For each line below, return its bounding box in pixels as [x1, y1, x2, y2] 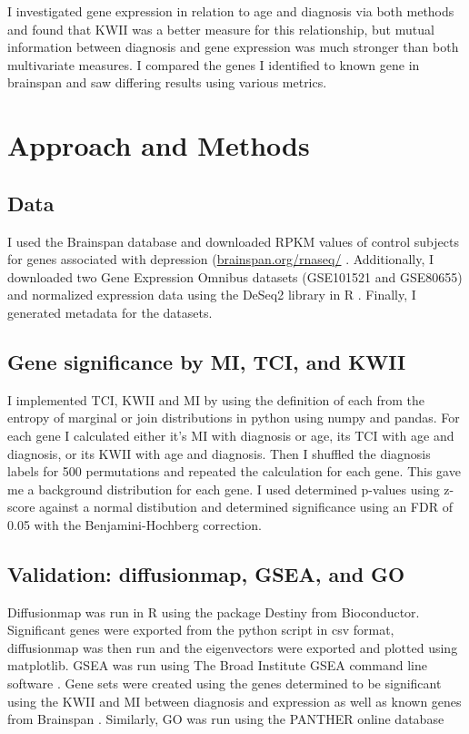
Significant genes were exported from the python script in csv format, [7, 620, 394, 639]
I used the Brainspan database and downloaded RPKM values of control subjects [7, 231, 459, 250]
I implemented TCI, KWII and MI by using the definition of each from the [7, 390, 425, 409]
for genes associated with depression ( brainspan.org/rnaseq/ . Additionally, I [7, 250, 434, 269]
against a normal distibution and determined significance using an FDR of [39, 497, 453, 516]
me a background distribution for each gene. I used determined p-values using [7, 479, 440, 498]
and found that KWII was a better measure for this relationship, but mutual [7, 19, 434, 38]
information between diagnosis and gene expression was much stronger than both [7, 37, 459, 56]
